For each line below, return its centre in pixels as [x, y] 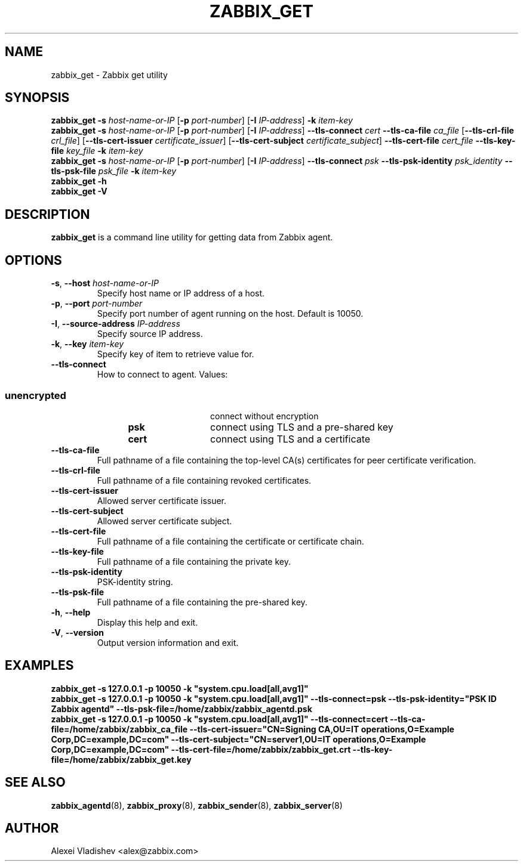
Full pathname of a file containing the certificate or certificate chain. [230, 541]
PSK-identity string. [135, 582]
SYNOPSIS [37, 98]
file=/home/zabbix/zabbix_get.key [121, 759]
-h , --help [71, 612]
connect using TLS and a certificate [290, 439]
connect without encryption [264, 416]
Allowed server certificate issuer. [162, 500]
